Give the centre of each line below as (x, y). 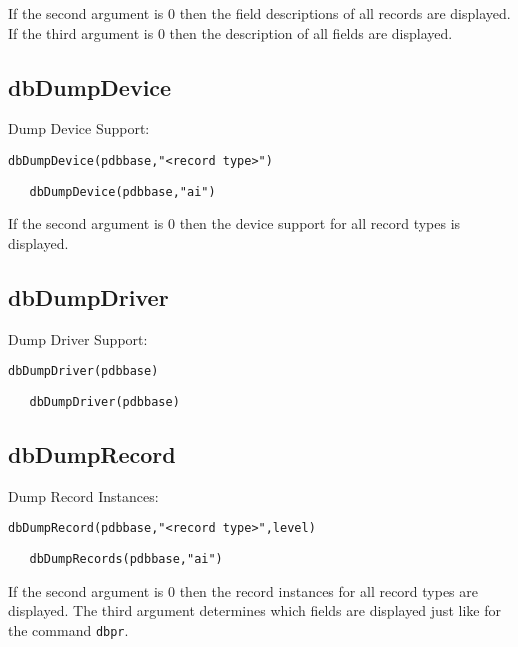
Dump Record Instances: (83, 495)
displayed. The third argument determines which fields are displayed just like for (254, 610)
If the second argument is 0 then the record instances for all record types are (243, 590)
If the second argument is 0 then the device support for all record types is (234, 223)
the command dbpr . (68, 629)
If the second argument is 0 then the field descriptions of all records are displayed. (259, 13)
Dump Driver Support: (78, 338)
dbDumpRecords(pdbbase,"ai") (126, 559)
